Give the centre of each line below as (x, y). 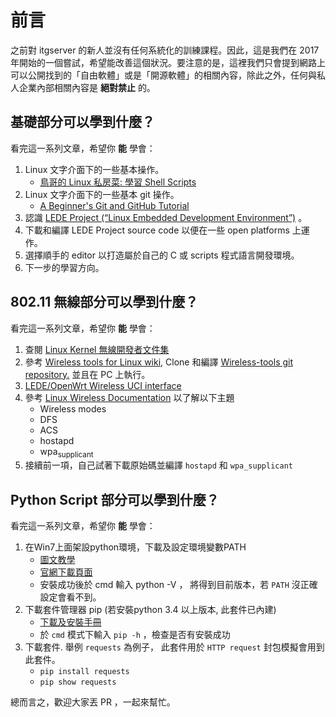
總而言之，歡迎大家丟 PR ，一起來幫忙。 (93, 702)
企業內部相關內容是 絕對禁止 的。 (87, 87)
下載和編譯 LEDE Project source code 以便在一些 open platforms (157, 230)
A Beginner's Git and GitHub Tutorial (114, 205)
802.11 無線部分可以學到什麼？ (104, 302)
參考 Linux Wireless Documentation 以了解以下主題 (129, 397)
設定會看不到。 (70, 597)
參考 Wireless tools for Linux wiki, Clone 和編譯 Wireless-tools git (159, 362)
